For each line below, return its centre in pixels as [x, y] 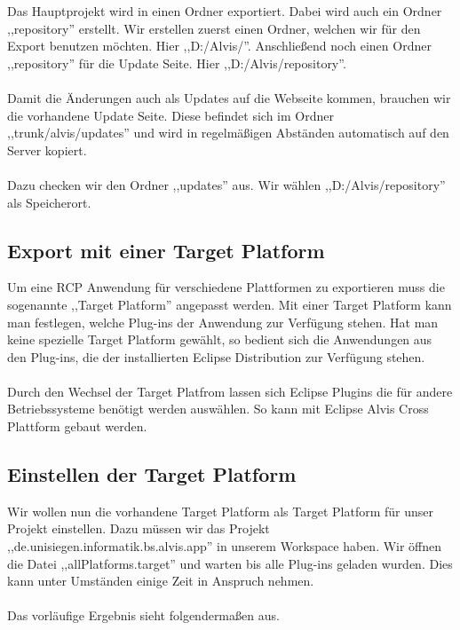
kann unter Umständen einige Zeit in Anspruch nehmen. [161, 581]
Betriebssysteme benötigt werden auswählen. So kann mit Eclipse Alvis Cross [218, 409]
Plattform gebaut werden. [77, 426]
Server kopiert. [47, 150]
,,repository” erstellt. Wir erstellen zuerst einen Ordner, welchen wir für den [214, 28]
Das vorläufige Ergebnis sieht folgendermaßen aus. [143, 615]
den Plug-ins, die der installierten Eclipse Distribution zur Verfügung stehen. [216, 356]
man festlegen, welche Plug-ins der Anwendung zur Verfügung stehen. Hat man [223, 322]
